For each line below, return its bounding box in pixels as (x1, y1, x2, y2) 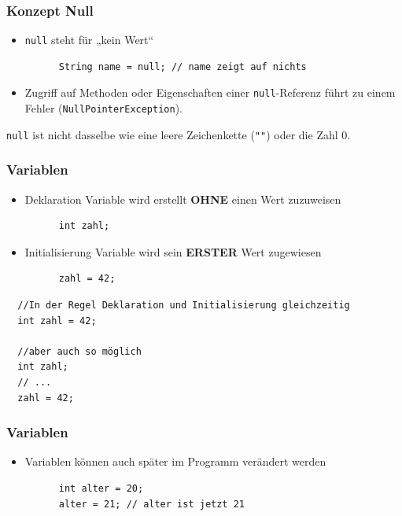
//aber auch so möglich (17, 345, 142, 357)
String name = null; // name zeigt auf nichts (58, 61, 307, 72)
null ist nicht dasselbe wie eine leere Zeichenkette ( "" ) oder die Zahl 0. (6, 126, 351, 142)
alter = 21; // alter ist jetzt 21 (58, 498, 245, 510)
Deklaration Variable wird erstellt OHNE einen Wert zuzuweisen (24, 190, 341, 207)
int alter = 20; (58, 483, 144, 494)
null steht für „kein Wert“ (24, 31, 154, 48)
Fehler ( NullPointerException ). (24, 100, 183, 116)
